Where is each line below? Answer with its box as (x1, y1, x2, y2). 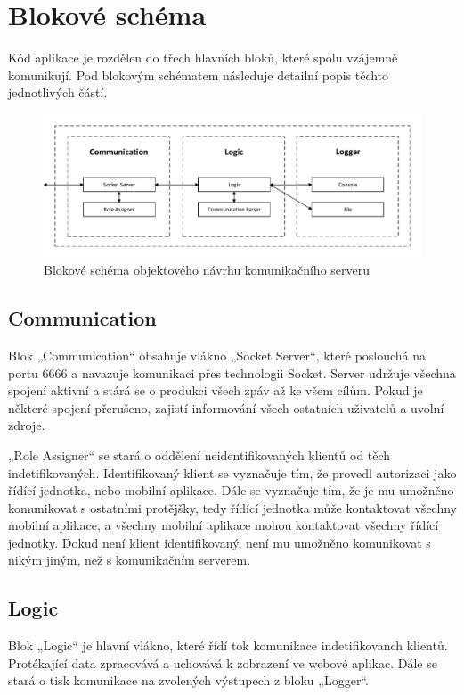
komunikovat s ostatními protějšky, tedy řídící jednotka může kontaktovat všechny (8, 498, 457, 517)
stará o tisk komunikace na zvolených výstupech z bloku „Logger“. (8, 671, 369, 690)
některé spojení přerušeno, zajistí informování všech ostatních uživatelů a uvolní (8, 398, 444, 417)
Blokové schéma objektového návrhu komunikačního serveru (44, 261, 370, 279)
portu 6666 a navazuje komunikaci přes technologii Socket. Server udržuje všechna (8, 363, 456, 382)
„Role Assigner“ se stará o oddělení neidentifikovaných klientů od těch (8, 445, 391, 464)
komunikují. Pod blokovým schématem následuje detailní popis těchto (8, 65, 389, 84)
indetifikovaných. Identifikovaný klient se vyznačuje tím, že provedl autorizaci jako (8, 463, 457, 482)
